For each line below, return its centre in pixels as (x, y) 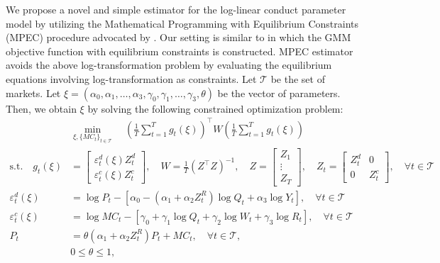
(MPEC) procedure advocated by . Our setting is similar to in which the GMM (178, 37)
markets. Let (33, 93)
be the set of (298, 78)
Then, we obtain (41, 108)
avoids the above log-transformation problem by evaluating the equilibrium (169, 65)
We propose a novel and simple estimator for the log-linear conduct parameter (176, 9)
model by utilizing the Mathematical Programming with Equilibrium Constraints (182, 23)
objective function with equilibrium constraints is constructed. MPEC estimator (180, 51)
